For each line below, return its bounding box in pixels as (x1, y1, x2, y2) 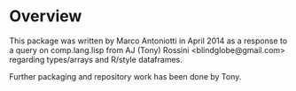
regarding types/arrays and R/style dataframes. (9, 54, 183, 64)
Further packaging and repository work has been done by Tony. (9, 71, 242, 81)
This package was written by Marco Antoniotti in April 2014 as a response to (9, 35, 288, 46)
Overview (9, 6, 82, 27)
